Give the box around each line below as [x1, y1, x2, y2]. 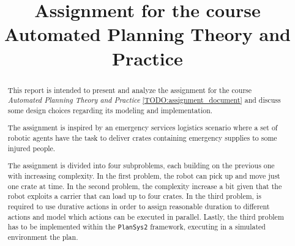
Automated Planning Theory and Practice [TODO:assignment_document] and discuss [7, 95, 281, 105]
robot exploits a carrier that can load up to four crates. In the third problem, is [7, 191, 261, 201]
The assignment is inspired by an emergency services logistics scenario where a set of [7, 122, 278, 133]
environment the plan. [7, 232, 78, 242]
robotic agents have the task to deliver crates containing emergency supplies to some [7, 133, 277, 143]
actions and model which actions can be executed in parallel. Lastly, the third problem [7, 211, 284, 222]
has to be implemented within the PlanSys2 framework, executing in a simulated [7, 222, 266, 232]
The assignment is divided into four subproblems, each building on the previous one [7, 160, 275, 171]
